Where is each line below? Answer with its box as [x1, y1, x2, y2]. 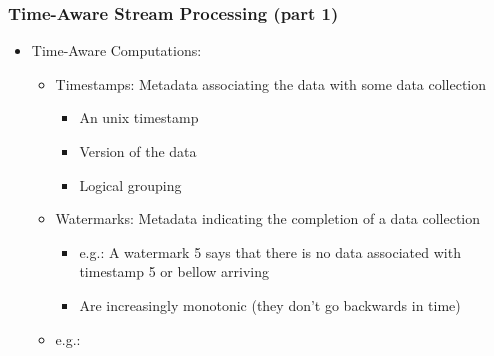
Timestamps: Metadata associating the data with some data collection [55, 73, 487, 94]
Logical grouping [79, 174, 182, 195]
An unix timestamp [79, 107, 199, 128]
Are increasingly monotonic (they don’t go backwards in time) [79, 294, 461, 315]
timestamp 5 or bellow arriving [79, 261, 269, 282]
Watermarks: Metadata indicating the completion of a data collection [55, 208, 481, 229]
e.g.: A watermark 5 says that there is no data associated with [79, 241, 461, 262]
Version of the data [79, 141, 197, 161]
